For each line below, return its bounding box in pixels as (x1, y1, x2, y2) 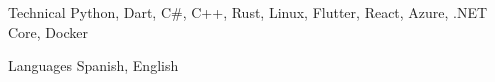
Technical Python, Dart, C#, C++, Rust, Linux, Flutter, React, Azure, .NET (8, 2, 488, 22)
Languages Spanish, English (8, 55, 179, 76)
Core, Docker (8, 21, 88, 42)
